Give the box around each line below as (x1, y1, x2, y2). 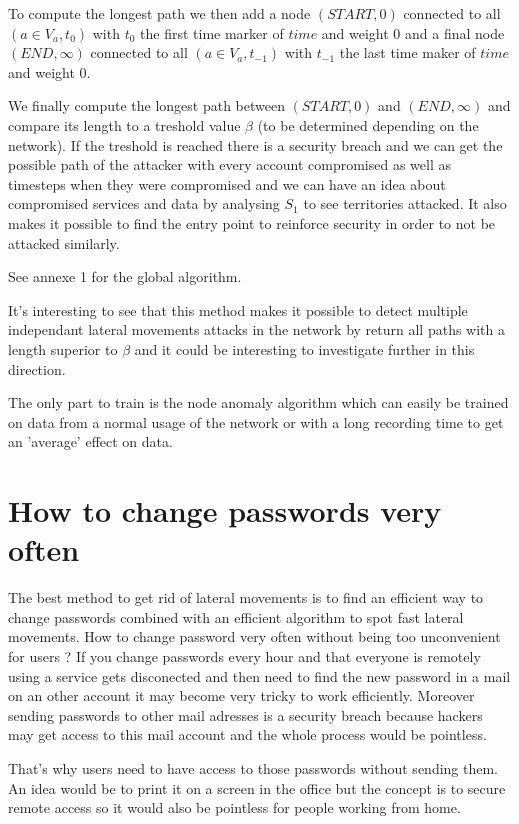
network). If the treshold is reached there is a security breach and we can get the (8, 134, 503, 155)
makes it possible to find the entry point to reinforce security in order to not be (8, 212, 496, 233)
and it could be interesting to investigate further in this (134, 338, 475, 359)
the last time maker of (339, 42, 476, 63)
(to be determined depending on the (257, 114, 479, 135)
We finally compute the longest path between (8, 95, 285, 116)
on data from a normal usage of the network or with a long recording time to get (8, 411, 504, 432)
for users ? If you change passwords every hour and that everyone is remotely (8, 645, 481, 666)
